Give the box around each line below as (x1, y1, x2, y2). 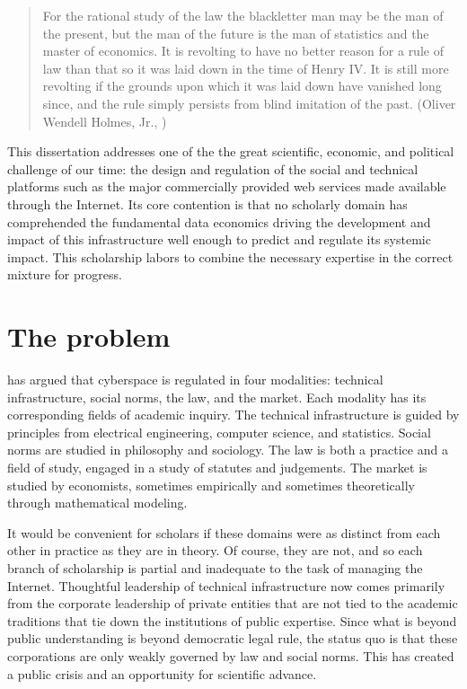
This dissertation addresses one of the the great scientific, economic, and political (7, 142, 454, 161)
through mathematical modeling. (7, 493, 188, 512)
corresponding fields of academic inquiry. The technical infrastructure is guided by (7, 405, 460, 424)
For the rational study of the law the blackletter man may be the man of (42, 6, 444, 24)
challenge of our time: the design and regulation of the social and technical (7, 159, 419, 178)
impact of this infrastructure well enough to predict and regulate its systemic (7, 230, 431, 249)
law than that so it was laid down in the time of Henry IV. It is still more (42, 58, 449, 77)
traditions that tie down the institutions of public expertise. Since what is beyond (7, 611, 457, 630)
